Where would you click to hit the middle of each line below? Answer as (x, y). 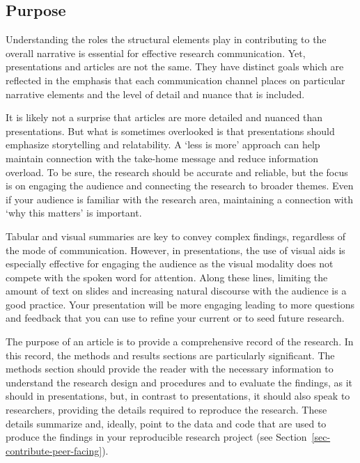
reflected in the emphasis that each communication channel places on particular (175, 80)
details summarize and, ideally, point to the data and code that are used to (166, 423)
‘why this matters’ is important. (74, 213)
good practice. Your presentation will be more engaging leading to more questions (180, 304)
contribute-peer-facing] (54, 450)
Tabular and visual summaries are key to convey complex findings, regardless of (175, 236)
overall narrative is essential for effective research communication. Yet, (156, 53)
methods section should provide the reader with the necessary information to (170, 369)
